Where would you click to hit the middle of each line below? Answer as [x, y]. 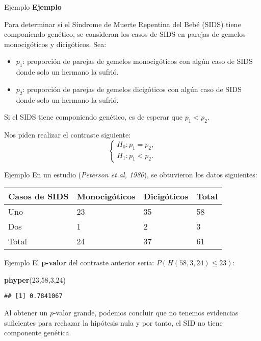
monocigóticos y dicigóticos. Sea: [55, 44]
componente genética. [38, 333]
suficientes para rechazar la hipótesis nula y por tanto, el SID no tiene [113, 322]
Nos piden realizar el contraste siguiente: [68, 134]
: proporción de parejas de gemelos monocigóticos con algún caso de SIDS [138, 61]
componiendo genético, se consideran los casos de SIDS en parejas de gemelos [125, 34]
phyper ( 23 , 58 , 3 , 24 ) [35, 279]
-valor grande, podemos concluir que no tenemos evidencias [146, 313]
